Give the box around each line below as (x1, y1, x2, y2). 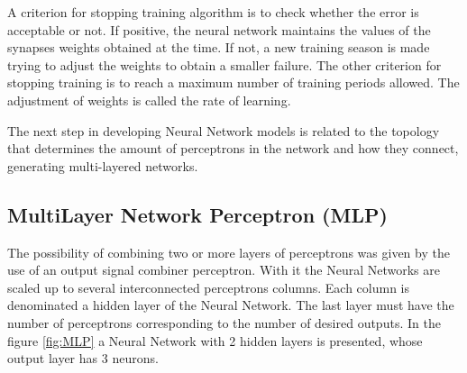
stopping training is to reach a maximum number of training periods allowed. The (7, 73, 460, 92)
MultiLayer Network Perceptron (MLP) (7, 200, 388, 228)
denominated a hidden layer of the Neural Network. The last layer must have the (7, 296, 454, 314)
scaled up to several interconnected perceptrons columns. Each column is (7, 277, 409, 296)
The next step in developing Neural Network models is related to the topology (7, 121, 440, 140)
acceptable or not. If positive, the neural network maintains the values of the (7, 20, 431, 39)
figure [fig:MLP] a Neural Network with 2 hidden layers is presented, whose (7, 331, 423, 350)
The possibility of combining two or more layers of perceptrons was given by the (7, 242, 450, 261)
